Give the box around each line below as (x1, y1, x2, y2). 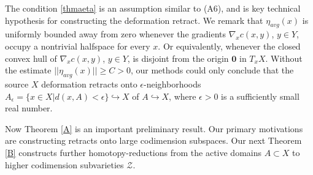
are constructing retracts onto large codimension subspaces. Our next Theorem (5, 134, 302, 147)
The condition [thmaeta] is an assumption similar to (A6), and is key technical (5, 2, 301, 14)
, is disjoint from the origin (127, 51, 229, 64)
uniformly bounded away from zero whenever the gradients (5, 28, 226, 40)
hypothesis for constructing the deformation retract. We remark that (5, 13, 263, 26)
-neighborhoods (144, 77, 201, 90)
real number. (5, 102, 53, 114)
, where (169, 89, 196, 102)
